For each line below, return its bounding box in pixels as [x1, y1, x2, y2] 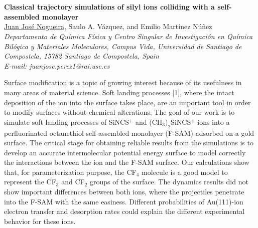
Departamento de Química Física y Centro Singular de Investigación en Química [4, 31, 253, 41]
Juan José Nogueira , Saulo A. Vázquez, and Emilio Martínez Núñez [4, 21, 212, 32]
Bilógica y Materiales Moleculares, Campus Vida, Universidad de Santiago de [4, 41, 242, 51]
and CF [61, 176, 85, 187]
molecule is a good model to [142, 166, 228, 177]
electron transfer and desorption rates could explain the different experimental [4, 206, 245, 216]
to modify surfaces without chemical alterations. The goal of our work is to [4, 107, 235, 117]
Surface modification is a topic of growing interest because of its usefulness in [4, 77, 242, 88]
